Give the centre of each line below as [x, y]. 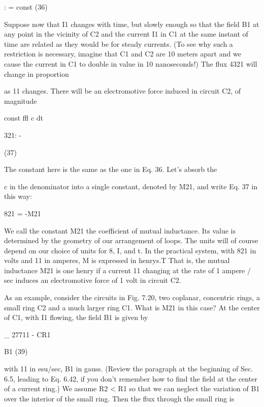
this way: [18, 196]
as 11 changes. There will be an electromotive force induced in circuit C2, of [123, 91]
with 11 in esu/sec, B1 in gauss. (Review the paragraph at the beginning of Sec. [128, 369]
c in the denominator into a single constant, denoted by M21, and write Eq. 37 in [131, 186]
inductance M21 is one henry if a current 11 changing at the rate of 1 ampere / [127, 270]
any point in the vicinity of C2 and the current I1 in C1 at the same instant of [126, 34]
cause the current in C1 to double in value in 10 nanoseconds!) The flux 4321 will [131, 63]
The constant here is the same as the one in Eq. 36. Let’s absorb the [111, 169]
